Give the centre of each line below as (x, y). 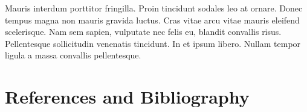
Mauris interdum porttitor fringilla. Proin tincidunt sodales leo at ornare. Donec (154, 8)
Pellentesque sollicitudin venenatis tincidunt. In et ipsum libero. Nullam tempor (153, 43)
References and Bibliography (127, 97)
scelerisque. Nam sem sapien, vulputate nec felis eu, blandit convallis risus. (143, 32)
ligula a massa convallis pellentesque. (73, 55)
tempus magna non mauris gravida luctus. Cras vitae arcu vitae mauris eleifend (152, 20)
